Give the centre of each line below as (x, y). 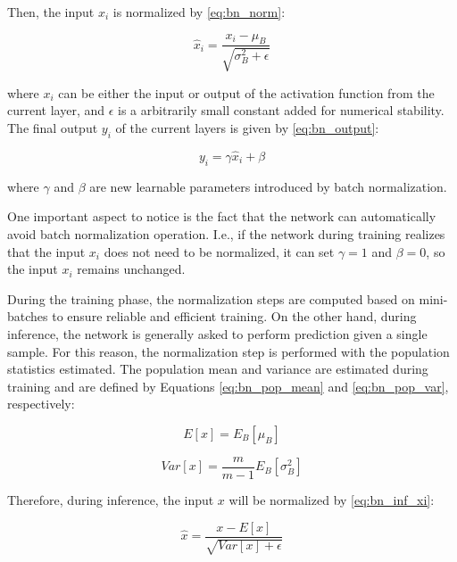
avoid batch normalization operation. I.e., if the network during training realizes (226, 234)
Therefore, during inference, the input (111, 500)
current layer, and (56, 110)
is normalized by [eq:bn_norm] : (199, 12)
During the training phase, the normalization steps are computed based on (211, 298)
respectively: (41, 404)
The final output (53, 128)
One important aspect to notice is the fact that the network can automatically (222, 216)
